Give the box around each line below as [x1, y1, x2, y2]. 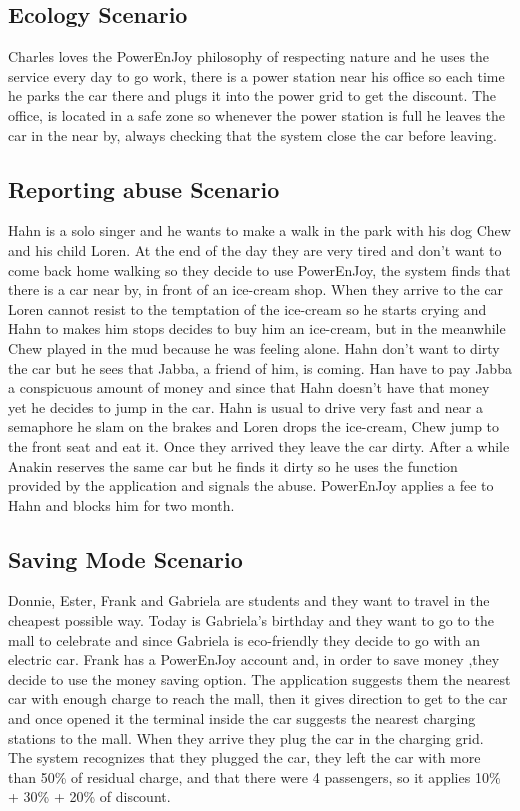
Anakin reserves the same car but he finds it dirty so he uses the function [8, 455, 458, 476]
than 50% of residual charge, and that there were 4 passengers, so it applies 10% [8, 766, 501, 787]
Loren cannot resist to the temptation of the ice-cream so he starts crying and [8, 298, 487, 319]
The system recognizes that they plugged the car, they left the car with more [8, 747, 481, 768]
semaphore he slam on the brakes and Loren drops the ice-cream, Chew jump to [8, 416, 500, 437]
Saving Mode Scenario [8, 543, 243, 574]
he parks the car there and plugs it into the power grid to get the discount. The [8, 85, 497, 106]
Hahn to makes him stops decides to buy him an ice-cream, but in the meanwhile [8, 318, 506, 339]
